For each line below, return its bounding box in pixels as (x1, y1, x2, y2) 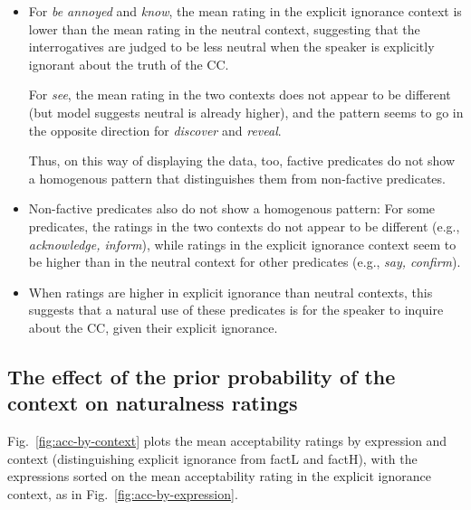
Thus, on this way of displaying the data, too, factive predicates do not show (28, 151, 455, 170)
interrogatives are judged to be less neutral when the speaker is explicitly (28, 37, 435, 56)
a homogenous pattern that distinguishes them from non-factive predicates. (28, 168, 446, 187)
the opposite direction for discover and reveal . (28, 120, 282, 139)
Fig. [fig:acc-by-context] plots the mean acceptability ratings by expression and (7, 431, 447, 450)
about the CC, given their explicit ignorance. (28, 317, 278, 336)
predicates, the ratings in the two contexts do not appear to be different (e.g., (28, 216, 460, 235)
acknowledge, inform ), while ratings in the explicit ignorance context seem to (28, 234, 457, 253)
